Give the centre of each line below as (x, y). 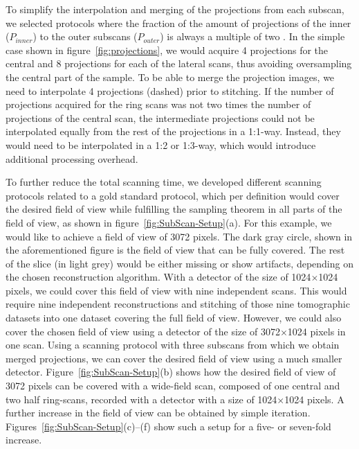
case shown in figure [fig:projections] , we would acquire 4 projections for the (167, 50)
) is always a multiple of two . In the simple (252, 36)
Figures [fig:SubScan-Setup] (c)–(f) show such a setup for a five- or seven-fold (168, 426)
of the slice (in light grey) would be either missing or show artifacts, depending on (179, 263)
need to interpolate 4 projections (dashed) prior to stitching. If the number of (170, 90)
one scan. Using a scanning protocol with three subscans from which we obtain (173, 345)
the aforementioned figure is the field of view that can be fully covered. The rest (175, 250)
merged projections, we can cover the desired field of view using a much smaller (174, 358)
